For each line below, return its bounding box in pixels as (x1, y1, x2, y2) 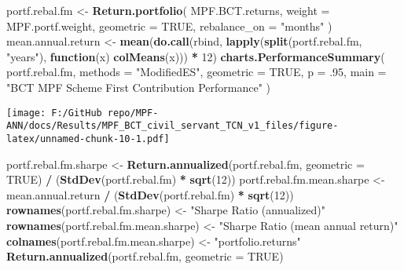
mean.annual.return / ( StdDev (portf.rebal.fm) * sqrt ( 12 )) (6, 186, 294, 202)
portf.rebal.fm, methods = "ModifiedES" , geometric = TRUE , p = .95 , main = (6, 64, 387, 80)
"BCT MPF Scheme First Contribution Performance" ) (6, 78, 271, 95)
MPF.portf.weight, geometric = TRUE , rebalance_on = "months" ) (6, 17, 332, 34)
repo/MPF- (107, 107, 159, 119)
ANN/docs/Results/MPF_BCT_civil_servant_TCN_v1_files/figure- (6, 120, 339, 132)
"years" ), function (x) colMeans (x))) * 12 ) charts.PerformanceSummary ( (6, 48, 385, 64)
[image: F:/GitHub (6, 107, 102, 119)
